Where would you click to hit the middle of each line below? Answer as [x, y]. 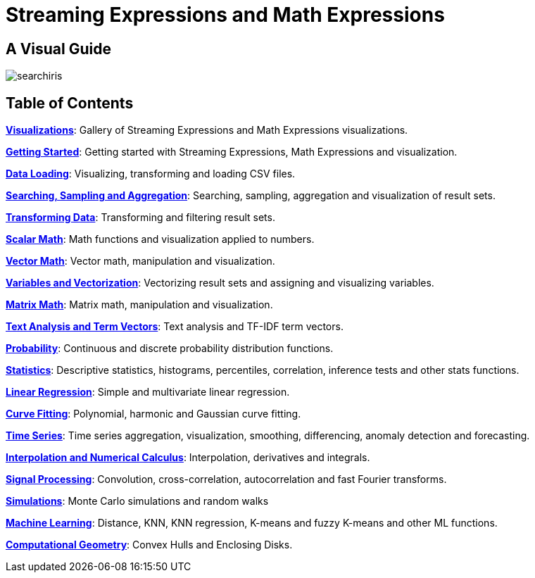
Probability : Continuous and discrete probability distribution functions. [170, 348]
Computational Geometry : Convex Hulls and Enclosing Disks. [149, 545]
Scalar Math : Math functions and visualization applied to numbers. [160, 239]
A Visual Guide [58, 49]
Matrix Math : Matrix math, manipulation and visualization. [139, 305]
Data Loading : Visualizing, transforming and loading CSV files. [151, 174]
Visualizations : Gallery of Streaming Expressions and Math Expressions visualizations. [207, 130]
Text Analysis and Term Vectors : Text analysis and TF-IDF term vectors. [175, 327]
